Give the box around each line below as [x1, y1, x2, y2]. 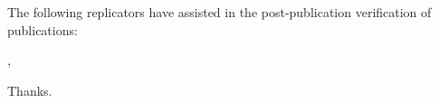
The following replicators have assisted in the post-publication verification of [7, 3, 432, 21]
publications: [7, 20, 78, 39]
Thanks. [7, 80, 52, 99]
